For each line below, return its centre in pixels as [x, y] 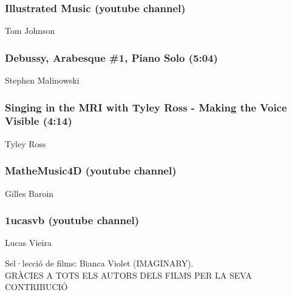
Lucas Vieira [28, 243]
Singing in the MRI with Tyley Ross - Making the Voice [146, 107]
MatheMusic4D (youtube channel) [91, 171]
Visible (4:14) [39, 121]
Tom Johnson [30, 31]
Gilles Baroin [29, 193]
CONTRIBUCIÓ [36, 287]
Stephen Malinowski [42, 80]
